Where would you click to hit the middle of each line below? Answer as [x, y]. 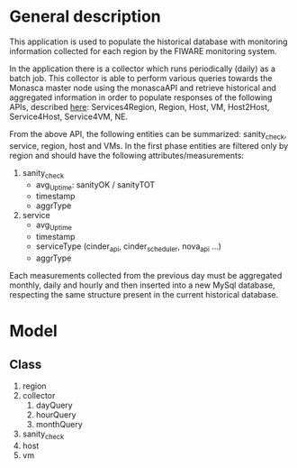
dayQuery [54, 405]
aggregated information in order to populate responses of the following [141, 97]
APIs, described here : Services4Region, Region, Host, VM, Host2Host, [139, 106]
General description [85, 17]
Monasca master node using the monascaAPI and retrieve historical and [143, 87]
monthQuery [59, 424]
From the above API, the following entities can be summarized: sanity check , [148, 135]
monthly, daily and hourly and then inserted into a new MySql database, [142, 285]
